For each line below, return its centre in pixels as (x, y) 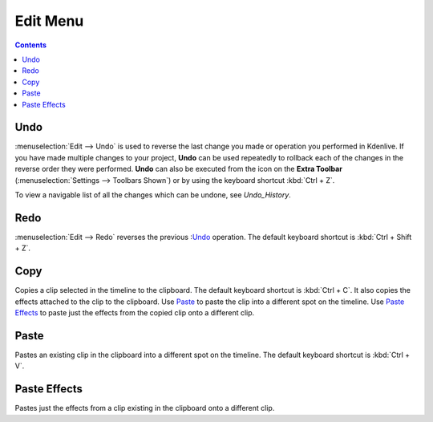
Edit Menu (49, 21)
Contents (31, 45)
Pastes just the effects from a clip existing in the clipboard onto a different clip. (145, 408)
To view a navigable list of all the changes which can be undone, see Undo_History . (153, 195)
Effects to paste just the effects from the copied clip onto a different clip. (135, 312)
